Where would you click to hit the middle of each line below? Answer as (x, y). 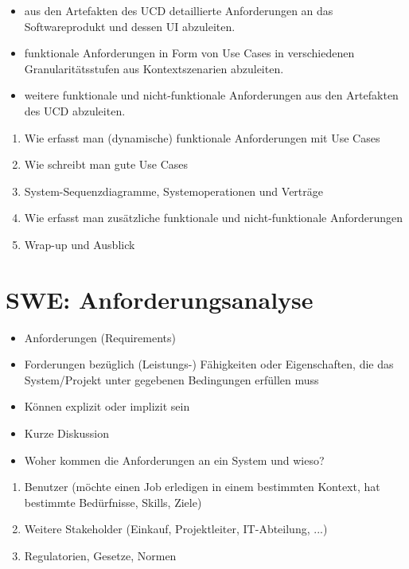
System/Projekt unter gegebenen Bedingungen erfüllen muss (171, 379)
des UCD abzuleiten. (75, 110)
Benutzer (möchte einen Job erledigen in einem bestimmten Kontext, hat (202, 487)
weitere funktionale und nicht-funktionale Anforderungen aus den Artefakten (211, 95)
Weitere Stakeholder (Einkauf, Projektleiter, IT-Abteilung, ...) (176, 529)
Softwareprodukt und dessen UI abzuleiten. (130, 26)
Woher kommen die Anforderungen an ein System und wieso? (174, 460)
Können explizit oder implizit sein (107, 406)
